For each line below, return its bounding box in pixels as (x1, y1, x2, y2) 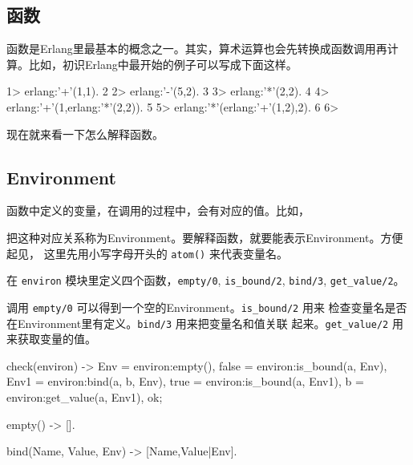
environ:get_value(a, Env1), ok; (6, 388, 163, 405)
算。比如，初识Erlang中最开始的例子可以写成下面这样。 (6, 55, 298, 72)
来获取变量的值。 (6, 330, 96, 347)
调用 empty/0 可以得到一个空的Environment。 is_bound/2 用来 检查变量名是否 (6, 298, 407, 315)
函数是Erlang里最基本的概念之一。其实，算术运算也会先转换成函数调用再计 (6, 40, 399, 57)
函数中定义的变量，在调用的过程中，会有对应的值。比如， (6, 202, 310, 219)
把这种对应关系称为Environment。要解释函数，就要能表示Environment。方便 (6, 228, 403, 245)
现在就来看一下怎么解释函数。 (6, 125, 164, 142)
